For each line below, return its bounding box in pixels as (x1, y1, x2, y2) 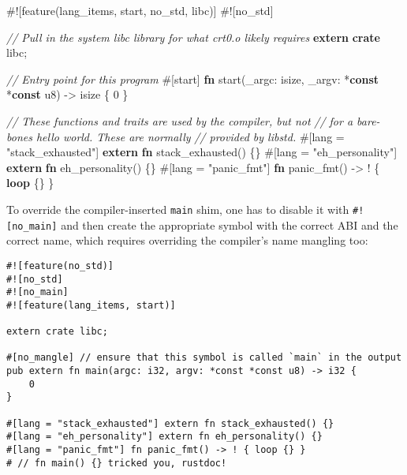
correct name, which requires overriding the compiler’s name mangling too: (6, 232, 368, 249)
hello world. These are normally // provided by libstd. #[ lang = (35, 128, 345, 144)
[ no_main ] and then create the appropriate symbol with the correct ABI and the (6, 216, 398, 233)
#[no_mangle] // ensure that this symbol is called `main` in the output (6, 352, 402, 364)
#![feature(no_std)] (6, 260, 114, 271)
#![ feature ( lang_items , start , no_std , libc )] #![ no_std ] (6, 2, 274, 18)
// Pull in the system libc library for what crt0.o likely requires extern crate (6, 28, 380, 45)
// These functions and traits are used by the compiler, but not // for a (6, 112, 353, 129)
